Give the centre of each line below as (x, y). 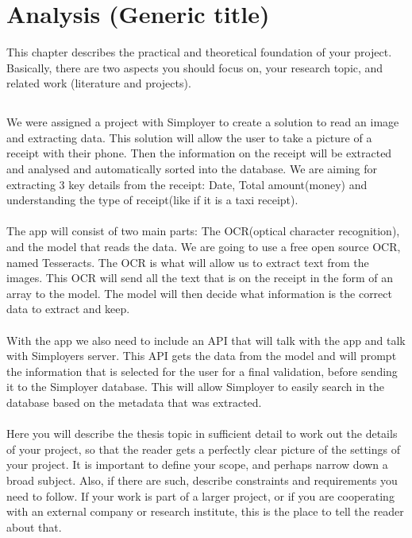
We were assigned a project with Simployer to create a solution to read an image (203, 122)
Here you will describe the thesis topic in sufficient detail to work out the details (202, 433)
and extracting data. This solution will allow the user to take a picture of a (189, 137)
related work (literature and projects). (99, 83)
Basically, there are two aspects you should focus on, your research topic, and (195, 67)
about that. (34, 526)
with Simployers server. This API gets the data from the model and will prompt (202, 356)
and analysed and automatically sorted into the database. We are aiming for (192, 169)
